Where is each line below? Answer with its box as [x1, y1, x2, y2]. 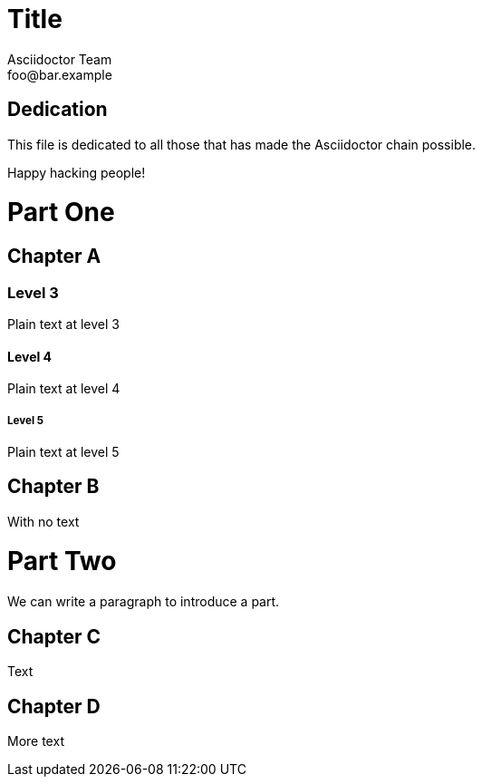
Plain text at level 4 [7, 381, 120, 397]
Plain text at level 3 [7, 315, 120, 332]
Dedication [7, 98, 108, 121]
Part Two [7, 546, 117, 577]
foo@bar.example [7, 66, 112, 82]
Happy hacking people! [7, 164, 146, 180]
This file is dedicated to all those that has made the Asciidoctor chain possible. [7, 136, 477, 152]
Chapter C [7, 624, 101, 648]
